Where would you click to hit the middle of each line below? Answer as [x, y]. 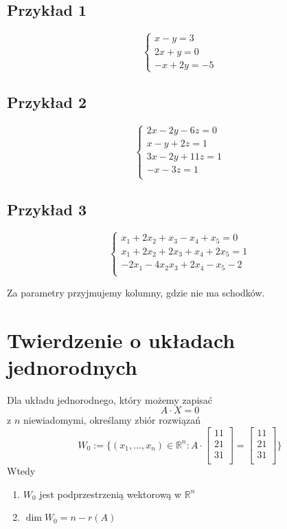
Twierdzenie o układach [121, 339]
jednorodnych [72, 366]
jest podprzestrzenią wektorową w [111, 494]
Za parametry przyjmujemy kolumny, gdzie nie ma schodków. [136, 292]
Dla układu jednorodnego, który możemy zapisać [110, 399]
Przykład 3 [47, 209]
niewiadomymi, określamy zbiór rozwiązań [112, 420]
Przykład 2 [47, 102]
